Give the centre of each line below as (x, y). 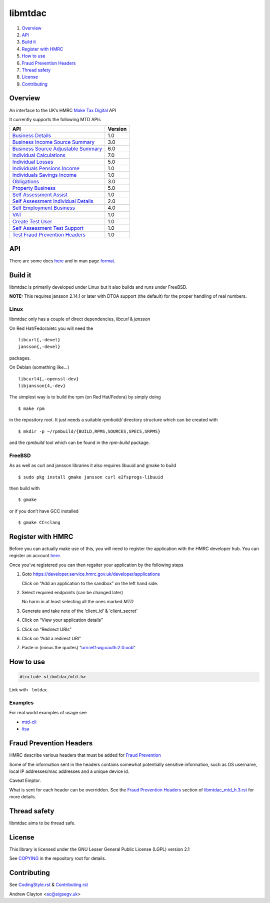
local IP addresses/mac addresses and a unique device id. (69, 771)
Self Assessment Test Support (48, 228)
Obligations (26, 182)
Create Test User (32, 222)
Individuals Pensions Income (46, 169)
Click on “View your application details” (62, 620)
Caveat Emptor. (25, 780)
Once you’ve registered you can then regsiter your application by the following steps (96, 565)
